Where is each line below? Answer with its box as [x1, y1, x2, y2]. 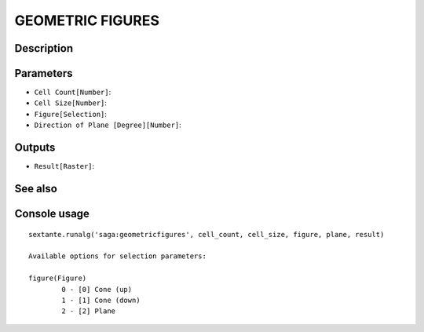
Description [14, 42, 74, 55]
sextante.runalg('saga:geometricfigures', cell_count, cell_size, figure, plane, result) [28, 230, 385, 239]
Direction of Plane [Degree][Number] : [34, 120, 182, 130]
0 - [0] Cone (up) [61, 285, 133, 294]
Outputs [14, 141, 56, 155]
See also [14, 181, 58, 195]
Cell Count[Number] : [34, 87, 111, 97]
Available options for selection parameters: [28, 252, 207, 261]
